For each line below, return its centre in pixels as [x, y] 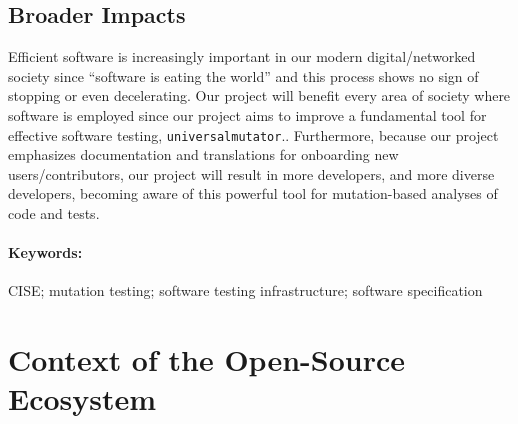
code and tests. [54, 213]
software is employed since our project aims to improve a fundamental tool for [247, 114]
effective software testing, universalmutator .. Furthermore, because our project [253, 134]
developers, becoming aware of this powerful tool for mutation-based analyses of [253, 193]
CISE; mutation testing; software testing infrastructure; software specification [245, 290]
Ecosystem [82, 398]
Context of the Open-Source [206, 359]
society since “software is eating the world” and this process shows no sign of [243, 75]
